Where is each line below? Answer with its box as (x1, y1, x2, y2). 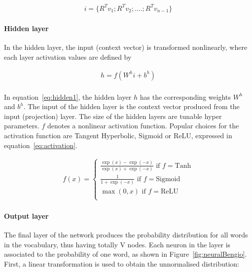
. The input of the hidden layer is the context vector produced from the (23, 101, 240, 112)
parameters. (4, 120, 39, 131)
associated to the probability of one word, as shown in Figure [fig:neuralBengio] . (4, 249, 247, 259)
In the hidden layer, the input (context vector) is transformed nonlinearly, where (4, 42, 248, 52)
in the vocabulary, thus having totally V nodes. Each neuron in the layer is (4, 239, 231, 249)
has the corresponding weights (140, 91, 231, 102)
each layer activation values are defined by (4, 51, 132, 62)
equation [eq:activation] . (4, 140, 77, 150)
